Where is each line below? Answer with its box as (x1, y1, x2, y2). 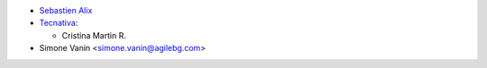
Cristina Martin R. (61, 30, 126, 40)
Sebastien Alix (39, 5, 93, 15)
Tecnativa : (39, 18, 78, 29)
